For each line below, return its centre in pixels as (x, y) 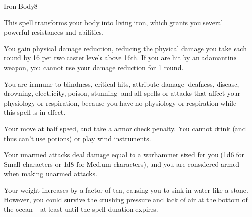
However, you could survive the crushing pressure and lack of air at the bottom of (126, 199)
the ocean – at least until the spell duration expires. (81, 209)
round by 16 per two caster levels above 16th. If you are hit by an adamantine (120, 58)
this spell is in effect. (35, 112)
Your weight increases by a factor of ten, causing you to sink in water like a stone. (126, 190)
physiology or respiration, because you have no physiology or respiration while (120, 102)
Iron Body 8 (21, 6)
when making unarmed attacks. (50, 173)
